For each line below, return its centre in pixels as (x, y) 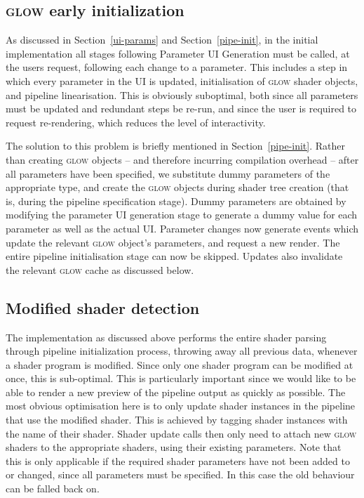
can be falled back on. (53, 489)
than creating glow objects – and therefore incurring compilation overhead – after (182, 159)
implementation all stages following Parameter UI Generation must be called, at (178, 53)
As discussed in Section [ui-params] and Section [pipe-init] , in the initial (162, 40)
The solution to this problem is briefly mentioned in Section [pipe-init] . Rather (175, 146)
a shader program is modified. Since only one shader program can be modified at (180, 364)
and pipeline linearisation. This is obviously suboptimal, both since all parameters (182, 94)
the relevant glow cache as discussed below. (100, 269)
